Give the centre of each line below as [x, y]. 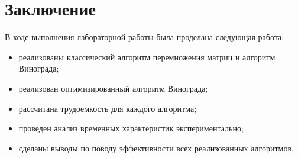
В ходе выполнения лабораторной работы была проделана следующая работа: [145, 37]
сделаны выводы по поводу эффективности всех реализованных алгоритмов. [156, 148]
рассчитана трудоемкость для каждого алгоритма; [108, 108]
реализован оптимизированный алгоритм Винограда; [113, 88]
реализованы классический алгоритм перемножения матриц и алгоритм [147, 57]
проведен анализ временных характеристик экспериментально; [131, 128]
